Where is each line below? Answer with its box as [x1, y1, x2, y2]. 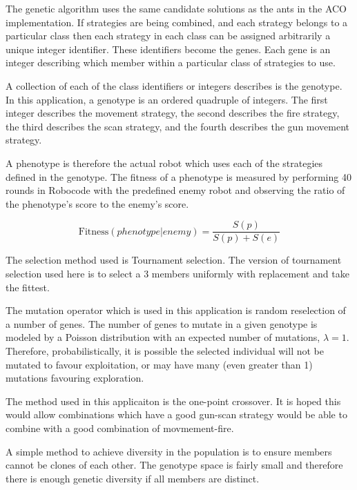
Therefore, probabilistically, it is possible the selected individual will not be [6, 343, 324, 357]
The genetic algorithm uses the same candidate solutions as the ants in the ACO [6, 1, 347, 15]
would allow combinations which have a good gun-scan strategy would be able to [6, 407, 347, 422]
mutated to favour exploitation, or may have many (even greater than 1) [6, 357, 313, 371]
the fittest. [6, 280, 50, 294]
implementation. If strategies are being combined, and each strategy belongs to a [6, 14, 348, 29]
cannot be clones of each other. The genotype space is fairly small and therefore [6, 458, 343, 472]
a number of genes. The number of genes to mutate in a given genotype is [6, 316, 318, 331]
